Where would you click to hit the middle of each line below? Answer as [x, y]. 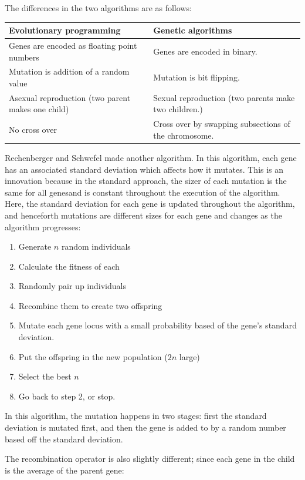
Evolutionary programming [65, 30]
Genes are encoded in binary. [205, 51]
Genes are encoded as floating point [73, 45]
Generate [35, 246]
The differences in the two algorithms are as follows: [98, 8]
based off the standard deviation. [64, 439]
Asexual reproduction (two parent [70, 97]
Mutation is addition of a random [69, 71]
